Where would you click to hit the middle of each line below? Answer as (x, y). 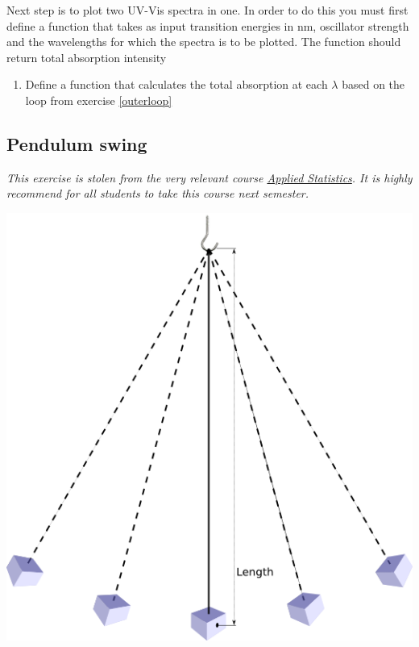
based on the (373, 84)
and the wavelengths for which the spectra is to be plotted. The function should (204, 42)
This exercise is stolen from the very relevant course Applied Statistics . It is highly (209, 177)
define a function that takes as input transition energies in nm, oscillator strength (208, 25)
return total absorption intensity (87, 57)
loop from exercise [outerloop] (99, 100)
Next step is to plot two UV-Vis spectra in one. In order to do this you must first (207, 10)
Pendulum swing (77, 143)
